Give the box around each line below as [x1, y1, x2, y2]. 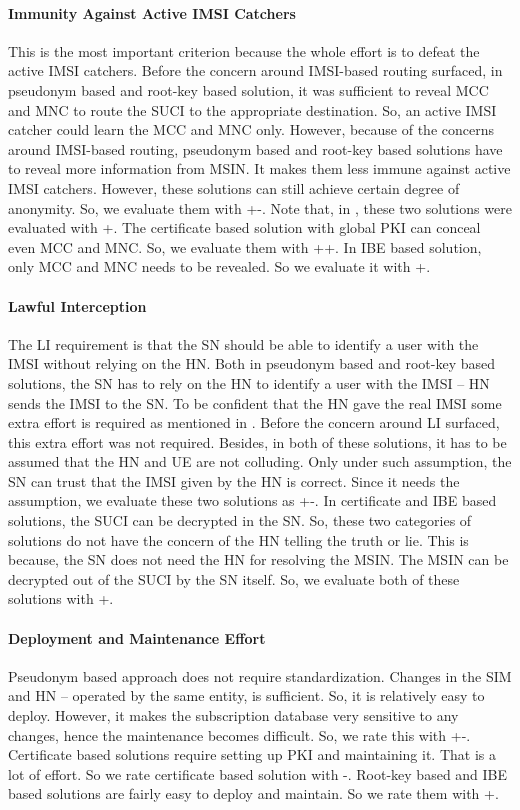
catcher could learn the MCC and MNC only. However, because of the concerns [8, 119, 494, 140]
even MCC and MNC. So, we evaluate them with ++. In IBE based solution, [8, 236, 482, 257]
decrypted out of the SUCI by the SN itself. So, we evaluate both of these [8, 568, 460, 589]
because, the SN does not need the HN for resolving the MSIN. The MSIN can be [8, 549, 509, 570]
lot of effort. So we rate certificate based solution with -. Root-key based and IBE [8, 763, 508, 784]
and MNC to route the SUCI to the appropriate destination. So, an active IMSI [8, 99, 497, 120]
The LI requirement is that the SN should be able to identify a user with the [8, 333, 479, 354]
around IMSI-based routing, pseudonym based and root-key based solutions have [8, 138, 503, 159]
